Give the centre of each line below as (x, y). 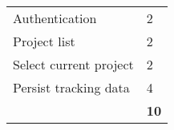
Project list (44, 41)
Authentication (55, 18)
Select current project (73, 64)
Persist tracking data (71, 87)
